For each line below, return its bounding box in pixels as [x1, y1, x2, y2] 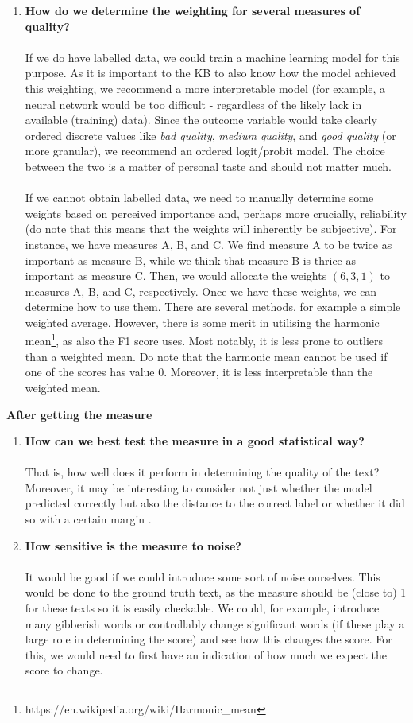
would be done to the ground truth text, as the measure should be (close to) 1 [25, 584, 407, 601]
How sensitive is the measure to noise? [25, 537, 241, 554]
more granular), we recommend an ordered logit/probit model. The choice [25, 142, 385, 159]
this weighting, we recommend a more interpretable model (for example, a [25, 80, 386, 96]
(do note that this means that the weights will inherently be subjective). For [25, 220, 397, 237]
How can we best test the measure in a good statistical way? [25, 433, 365, 449]
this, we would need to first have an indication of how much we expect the [25, 646, 387, 663]
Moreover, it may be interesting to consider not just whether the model [25, 479, 372, 496]
